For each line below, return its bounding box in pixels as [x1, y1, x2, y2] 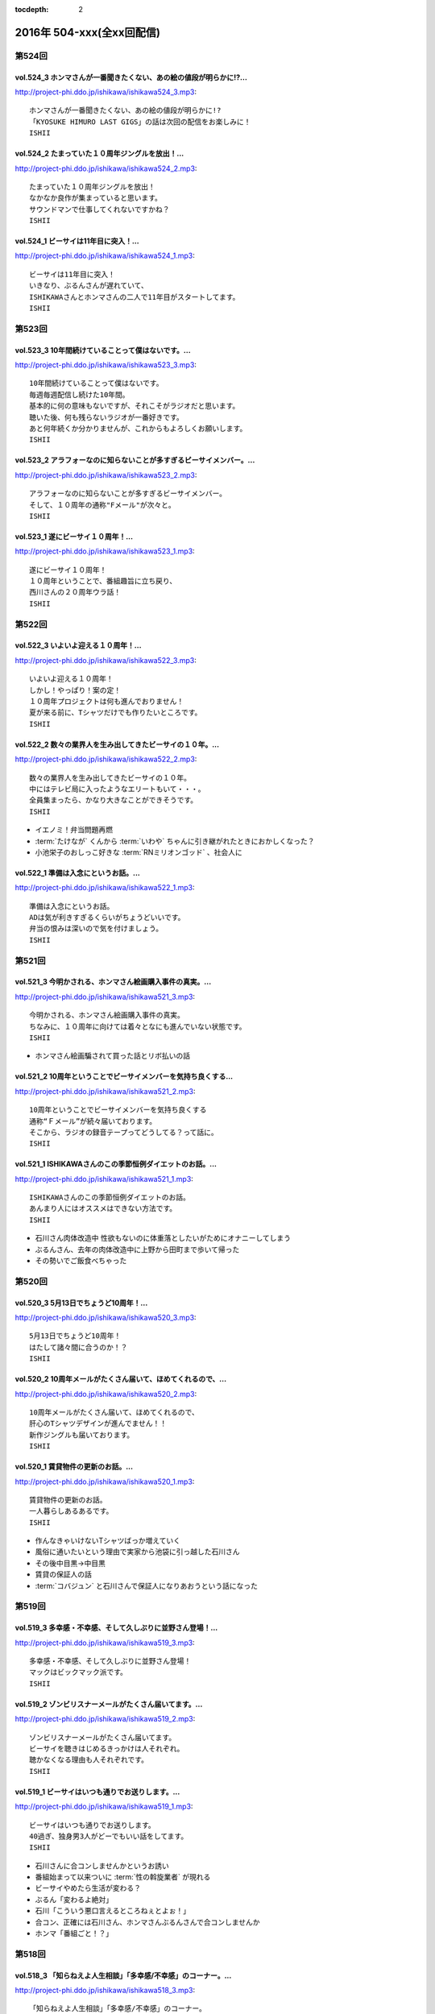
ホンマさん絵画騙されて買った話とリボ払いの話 [35, 1051, 191, 1061]
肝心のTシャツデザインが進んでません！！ [29, 1419, 168, 1428]
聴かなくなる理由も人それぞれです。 [29, 1755, 149, 1764]
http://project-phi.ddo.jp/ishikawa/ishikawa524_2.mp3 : [14, 164, 197, 173]
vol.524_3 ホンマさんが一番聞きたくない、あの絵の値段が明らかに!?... [14, 73, 247, 82]
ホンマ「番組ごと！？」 [35, 1929, 113, 1938]
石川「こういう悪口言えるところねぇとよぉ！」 [35, 1906, 191, 1916]
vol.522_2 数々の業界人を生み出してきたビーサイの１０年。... [14, 740, 220, 749]
